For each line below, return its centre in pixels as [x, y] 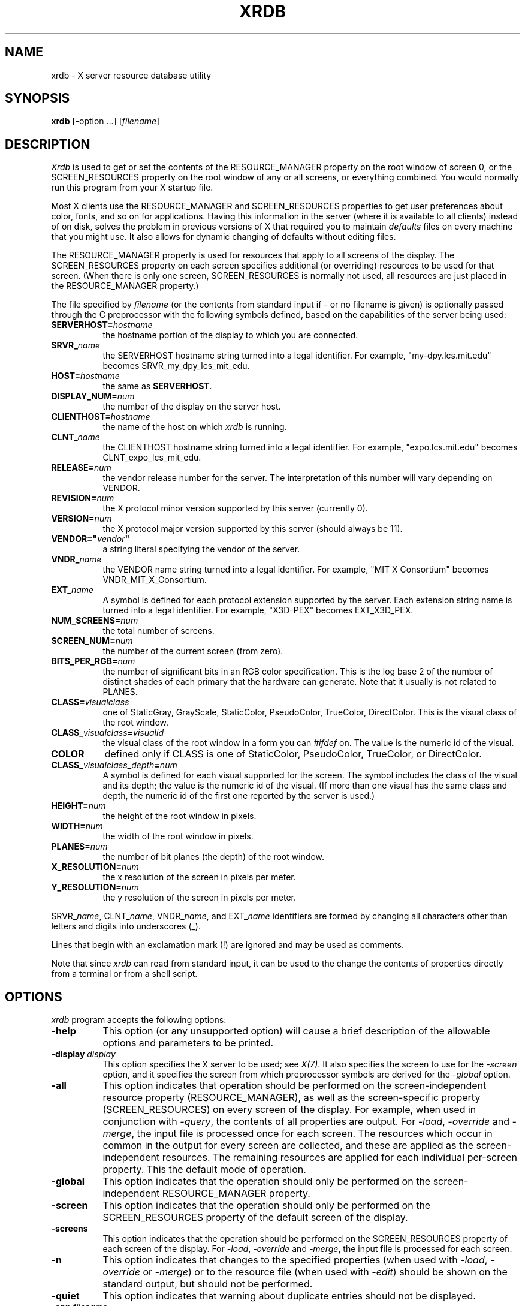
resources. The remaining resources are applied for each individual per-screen [340, 1158]
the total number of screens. [159, 631]
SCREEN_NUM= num [92, 641]
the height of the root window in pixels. [179, 816]
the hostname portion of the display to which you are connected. [230, 335]
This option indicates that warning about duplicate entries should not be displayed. [289, 1296]
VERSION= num [82, 519]
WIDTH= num [77, 826]
